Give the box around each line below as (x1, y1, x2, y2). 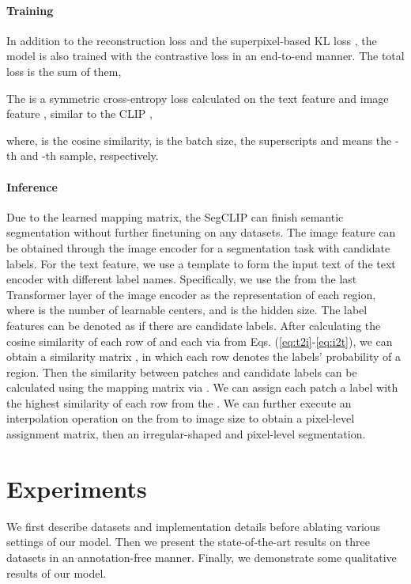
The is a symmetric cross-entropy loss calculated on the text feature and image (6, 89, 389, 106)
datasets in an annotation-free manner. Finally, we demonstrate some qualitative (6, 548, 397, 565)
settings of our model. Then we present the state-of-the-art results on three (6, 533, 370, 550)
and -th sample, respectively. (20, 147, 159, 164)
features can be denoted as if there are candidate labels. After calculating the (6, 317, 381, 333)
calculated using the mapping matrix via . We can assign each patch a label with (6, 379, 398, 396)
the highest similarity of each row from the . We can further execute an (6, 394, 352, 411)
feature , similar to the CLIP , (6, 105, 153, 122)
